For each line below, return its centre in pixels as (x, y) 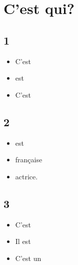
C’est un (28, 258)
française (29, 160)
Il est (23, 241)
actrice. (26, 176)
